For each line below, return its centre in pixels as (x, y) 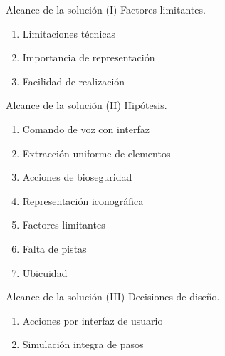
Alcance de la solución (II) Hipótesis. (87, 105)
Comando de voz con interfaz (86, 129)
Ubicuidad (45, 272)
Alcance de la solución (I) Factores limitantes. (106, 9)
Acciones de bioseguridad (77, 177)
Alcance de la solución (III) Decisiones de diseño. (113, 297)
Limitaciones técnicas (69, 33)
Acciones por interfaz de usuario (93, 320)
